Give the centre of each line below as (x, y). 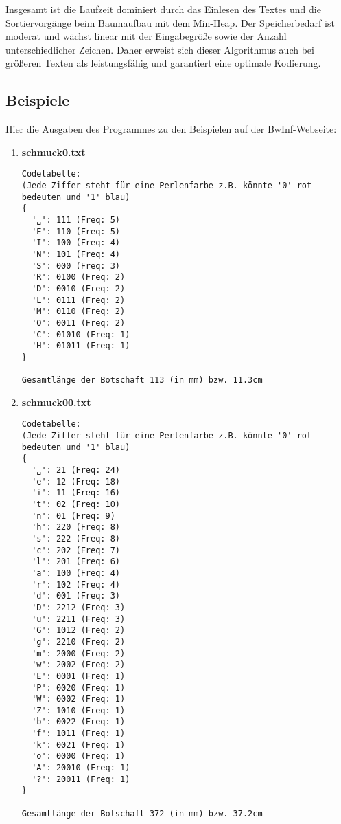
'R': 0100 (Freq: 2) (79, 277)
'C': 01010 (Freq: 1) (81, 334)
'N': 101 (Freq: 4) (76, 254)
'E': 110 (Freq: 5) (76, 231)
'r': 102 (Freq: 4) (76, 584)
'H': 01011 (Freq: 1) (81, 346)
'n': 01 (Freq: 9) (73, 516)
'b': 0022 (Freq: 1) (79, 722)
